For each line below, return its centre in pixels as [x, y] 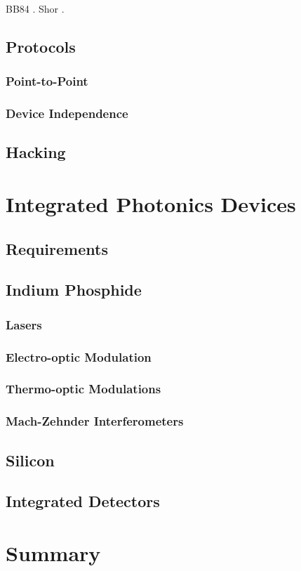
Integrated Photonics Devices [151, 204]
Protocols [41, 46]
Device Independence [67, 113]
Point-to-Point [47, 81]
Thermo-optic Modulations [83, 389]
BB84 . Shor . [35, 8]
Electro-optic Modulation [79, 356]
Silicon [30, 460]
